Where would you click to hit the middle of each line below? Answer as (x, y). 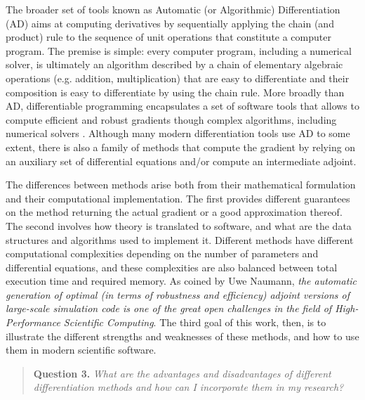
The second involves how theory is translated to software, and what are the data (179, 225)
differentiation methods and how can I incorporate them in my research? (188, 387)
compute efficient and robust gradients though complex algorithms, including (171, 119)
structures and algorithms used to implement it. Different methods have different (180, 239)
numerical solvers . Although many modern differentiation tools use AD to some (178, 133)
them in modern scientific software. (81, 350)
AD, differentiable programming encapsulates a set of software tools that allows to (182, 106)
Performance (33, 322)
